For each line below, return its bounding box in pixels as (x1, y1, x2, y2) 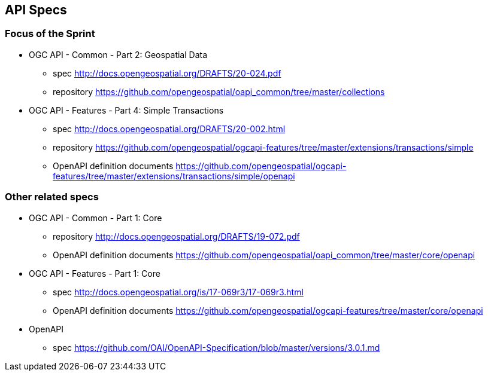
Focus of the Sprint (5, 27, 95, 40)
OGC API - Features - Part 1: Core (29, 268, 160, 279)
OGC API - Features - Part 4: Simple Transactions (29, 105, 224, 115)
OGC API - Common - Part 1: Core (29, 212, 162, 223)
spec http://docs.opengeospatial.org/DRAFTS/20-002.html (53, 123, 286, 134)
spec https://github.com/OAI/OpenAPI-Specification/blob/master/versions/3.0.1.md (53, 342, 380, 353)
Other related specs (5, 191, 99, 203)
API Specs (5, 2, 67, 17)
